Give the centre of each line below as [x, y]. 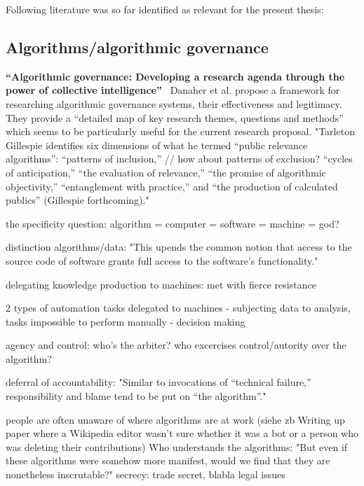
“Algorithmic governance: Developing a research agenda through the [175, 76]
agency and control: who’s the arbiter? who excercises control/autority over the [176, 345]
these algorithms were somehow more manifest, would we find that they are [168, 460]
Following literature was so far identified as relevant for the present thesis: [165, 9]
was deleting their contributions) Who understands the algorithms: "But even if [177, 446]
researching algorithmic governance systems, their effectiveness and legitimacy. [174, 103]
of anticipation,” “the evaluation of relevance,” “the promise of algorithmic [166, 172]
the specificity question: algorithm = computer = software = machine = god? [173, 223]
